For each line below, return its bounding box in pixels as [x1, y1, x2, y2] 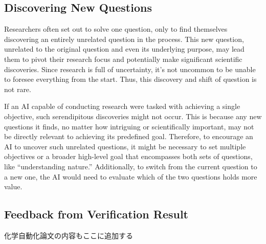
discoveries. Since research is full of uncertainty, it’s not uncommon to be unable [4, 63, 256, 74]
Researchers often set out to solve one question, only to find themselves [4, 24, 228, 34]
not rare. [4, 83, 31, 94]
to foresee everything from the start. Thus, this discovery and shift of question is [4, 74, 257, 84]
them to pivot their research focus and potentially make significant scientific [4, 53, 242, 64]
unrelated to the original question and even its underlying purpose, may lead [4, 43, 245, 54]
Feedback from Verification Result [4, 206, 189, 222]
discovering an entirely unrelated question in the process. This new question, [4, 33, 244, 44]
